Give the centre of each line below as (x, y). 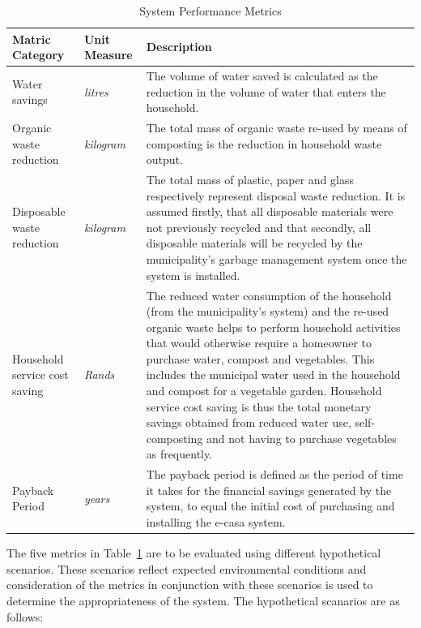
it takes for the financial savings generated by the (269, 490)
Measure (108, 55)
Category (38, 55)
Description (179, 47)
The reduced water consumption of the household (269, 295)
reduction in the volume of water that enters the (266, 91)
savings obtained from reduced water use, (249, 422)
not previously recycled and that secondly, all (259, 227)
